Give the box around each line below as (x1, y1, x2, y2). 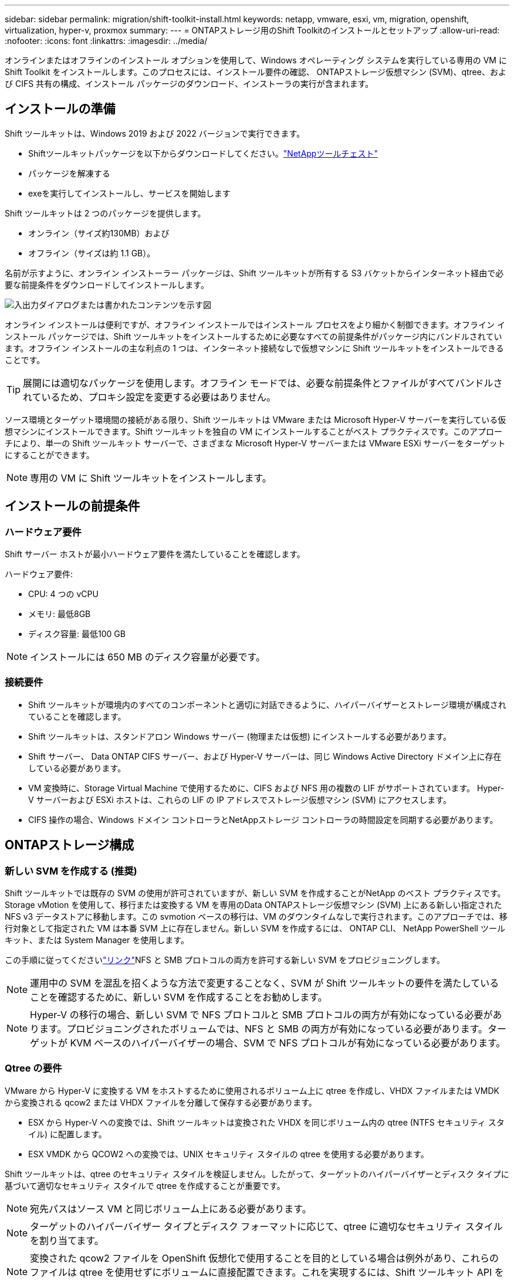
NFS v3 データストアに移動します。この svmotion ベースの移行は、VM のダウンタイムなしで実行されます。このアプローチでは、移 (5, 911, 508, 922)
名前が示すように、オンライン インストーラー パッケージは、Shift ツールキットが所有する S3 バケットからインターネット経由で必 (5, 267, 504, 278)
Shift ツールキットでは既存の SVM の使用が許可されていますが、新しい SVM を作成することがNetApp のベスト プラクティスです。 (5, 888, 506, 899)
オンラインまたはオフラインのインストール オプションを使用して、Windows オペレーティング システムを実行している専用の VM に (5, 55, 507, 65)
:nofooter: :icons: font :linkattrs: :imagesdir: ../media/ (5, 36, 208, 46)
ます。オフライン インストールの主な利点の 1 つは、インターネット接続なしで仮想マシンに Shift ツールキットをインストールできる (5, 343, 504, 353)
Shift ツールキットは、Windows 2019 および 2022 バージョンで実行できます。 (5, 128, 305, 138)
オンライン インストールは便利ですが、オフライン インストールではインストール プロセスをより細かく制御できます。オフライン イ (5, 319, 505, 330)
